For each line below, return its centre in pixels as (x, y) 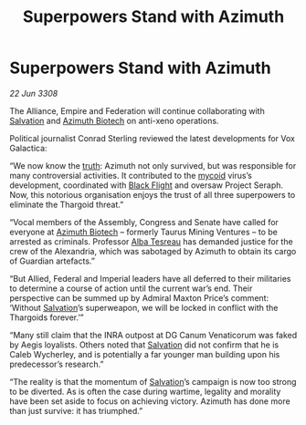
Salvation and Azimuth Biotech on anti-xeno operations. (114, 120)
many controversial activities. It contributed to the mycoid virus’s (131, 175)
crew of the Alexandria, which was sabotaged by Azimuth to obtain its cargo (153, 251)
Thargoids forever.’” (47, 317)
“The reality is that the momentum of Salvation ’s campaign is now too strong (153, 381)
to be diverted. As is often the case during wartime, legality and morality (145, 391)
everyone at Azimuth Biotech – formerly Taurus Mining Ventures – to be (144, 232)
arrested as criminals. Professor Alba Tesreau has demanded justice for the (152, 241)
